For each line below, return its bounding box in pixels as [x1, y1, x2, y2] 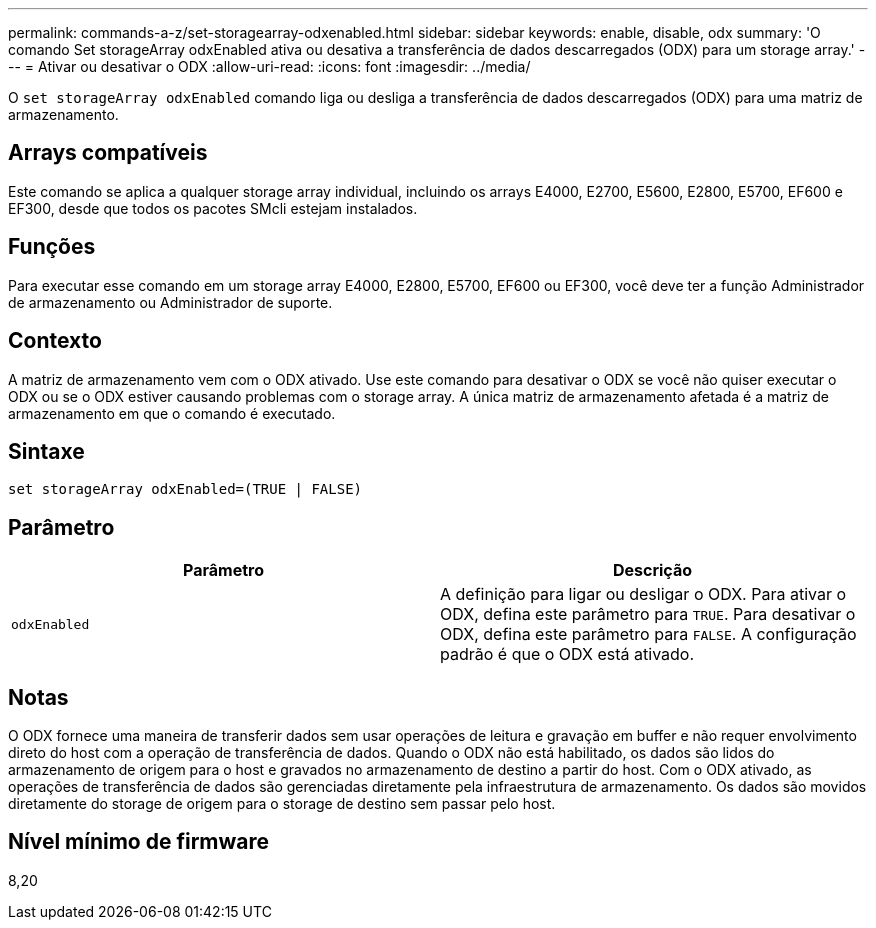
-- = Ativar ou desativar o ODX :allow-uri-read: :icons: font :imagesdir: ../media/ [8, 58, 531, 75]
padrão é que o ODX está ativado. [440, 644, 695, 665]
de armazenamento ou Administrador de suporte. [8, 293, 333, 311]
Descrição [612, 560, 693, 581]
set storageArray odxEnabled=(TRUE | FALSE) [8, 481, 363, 498]
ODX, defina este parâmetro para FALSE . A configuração [440, 624, 857, 645]
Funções [8, 234, 96, 260]
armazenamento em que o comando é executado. [8, 404, 336, 422]
